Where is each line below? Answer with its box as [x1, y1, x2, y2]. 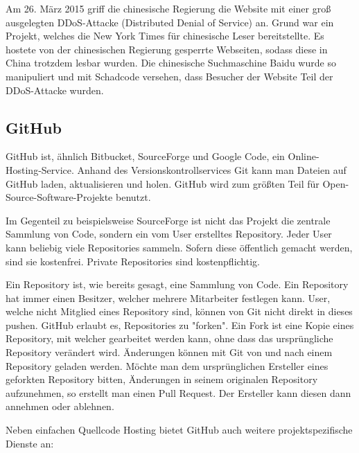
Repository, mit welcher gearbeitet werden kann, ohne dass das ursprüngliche [6, 331, 333, 346]
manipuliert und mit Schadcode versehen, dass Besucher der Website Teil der [6, 69, 333, 83]
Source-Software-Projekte [6, 190, 113, 204]
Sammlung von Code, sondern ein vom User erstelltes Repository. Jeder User [6, 226, 332, 241]
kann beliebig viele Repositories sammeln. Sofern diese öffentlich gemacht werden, [6, 240, 353, 254]
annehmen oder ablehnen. [6, 399, 114, 414]
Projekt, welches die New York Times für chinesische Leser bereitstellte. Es [6, 28, 324, 43]
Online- [288, 149, 319, 163]
